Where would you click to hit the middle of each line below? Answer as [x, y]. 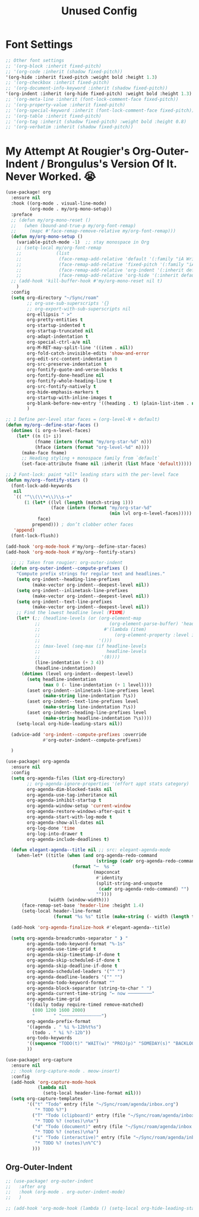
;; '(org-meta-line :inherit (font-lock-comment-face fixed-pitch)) [92, 100]
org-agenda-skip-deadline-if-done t [72, 966]
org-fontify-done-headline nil [66, 375]
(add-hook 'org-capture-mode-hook [53, 1082]
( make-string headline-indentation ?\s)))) [97, 718]
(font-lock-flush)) [35, 535]
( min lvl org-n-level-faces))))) [151, 514]
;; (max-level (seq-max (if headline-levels [91, 646]
